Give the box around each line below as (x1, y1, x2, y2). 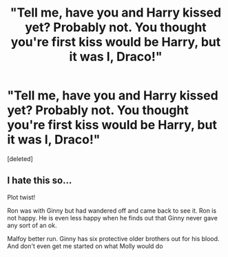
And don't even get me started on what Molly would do (7, 242, 163, 250)
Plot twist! (7, 193, 36, 201)
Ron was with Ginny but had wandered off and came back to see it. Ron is (7, 206, 217, 215)
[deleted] (7, 154, 33, 163)
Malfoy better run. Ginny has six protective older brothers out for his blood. (7, 234, 220, 242)
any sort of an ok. (7, 221, 57, 229)
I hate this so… (7, 175, 72, 187)
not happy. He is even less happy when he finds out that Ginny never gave (7, 213, 218, 222)
